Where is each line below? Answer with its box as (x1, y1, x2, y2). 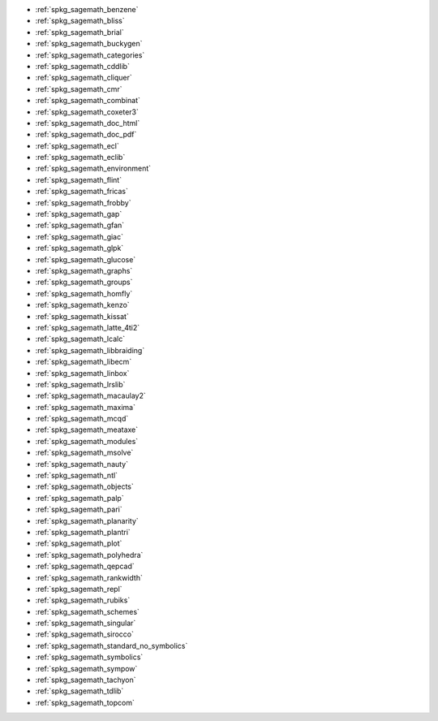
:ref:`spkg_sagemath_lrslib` (35, 379, 126, 389)
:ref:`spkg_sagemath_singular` (35, 618, 136, 628)
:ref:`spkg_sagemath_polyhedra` (35, 550, 144, 559)
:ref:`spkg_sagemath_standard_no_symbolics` (35, 641, 188, 650)
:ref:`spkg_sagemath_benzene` (35, 5, 139, 14)
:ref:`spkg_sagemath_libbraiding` (35, 345, 145, 355)
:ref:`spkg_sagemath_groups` (35, 277, 133, 287)
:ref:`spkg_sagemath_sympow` (35, 663, 138, 673)
